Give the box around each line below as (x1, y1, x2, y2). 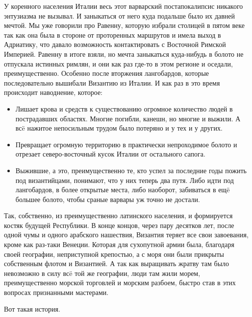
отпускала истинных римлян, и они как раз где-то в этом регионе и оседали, (4, 58, 233, 68)
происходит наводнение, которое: (4, 87, 102, 97)
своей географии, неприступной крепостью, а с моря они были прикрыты (4, 249, 224, 259)
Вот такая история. (4, 303, 60, 314)
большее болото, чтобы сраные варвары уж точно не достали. (15, 194, 200, 204)
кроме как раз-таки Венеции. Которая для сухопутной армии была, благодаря (4, 239, 234, 249)
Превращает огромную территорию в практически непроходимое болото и (15, 139, 237, 149)
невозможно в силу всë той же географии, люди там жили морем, (4, 268, 201, 278)
